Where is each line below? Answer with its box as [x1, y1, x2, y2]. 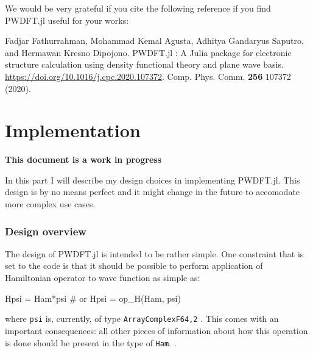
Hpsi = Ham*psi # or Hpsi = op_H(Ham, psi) [5, 291, 181, 304]
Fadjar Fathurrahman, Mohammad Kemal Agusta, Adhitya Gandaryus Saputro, [5, 34, 304, 47]
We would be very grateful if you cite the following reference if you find [5, 2, 271, 14]
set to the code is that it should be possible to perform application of [5, 259, 263, 272]
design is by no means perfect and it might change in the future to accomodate [5, 185, 300, 198]
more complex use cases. [5, 198, 96, 210]
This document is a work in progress [5, 153, 162, 166]
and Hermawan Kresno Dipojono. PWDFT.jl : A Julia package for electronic [5, 46, 292, 59]
